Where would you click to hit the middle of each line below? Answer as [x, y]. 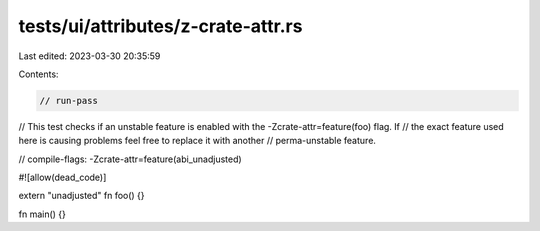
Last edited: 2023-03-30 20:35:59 [89, 56]
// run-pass [69, 100]
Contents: [38, 74]
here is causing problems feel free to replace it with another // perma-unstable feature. [197, 141]
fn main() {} [42, 214]
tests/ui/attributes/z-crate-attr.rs [160, 26]
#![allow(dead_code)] [62, 177]
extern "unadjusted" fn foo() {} [81, 196]
